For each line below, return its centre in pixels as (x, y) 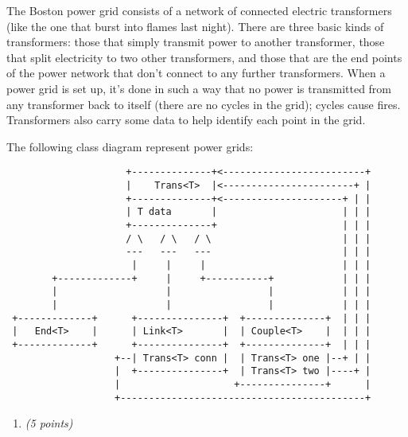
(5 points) (49, 423)
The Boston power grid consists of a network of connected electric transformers (199, 10)
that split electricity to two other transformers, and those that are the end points (204, 57)
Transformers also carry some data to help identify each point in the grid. (186, 120)
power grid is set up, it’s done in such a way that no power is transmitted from (199, 88)
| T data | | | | (249, 212)
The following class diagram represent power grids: (130, 146)
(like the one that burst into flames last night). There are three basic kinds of (195, 26)
